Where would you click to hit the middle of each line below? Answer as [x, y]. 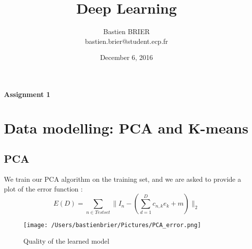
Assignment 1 [27, 94]
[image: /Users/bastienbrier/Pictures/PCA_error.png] [112, 225]
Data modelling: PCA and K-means [126, 127]
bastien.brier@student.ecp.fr [126, 41]
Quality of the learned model [66, 240]
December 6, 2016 [126, 57]
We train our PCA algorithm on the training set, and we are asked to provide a [123, 179]
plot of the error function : [43, 188]
